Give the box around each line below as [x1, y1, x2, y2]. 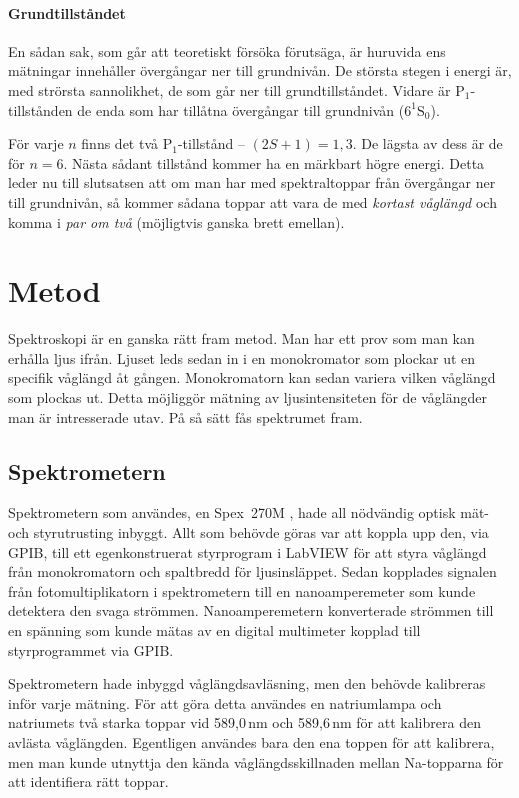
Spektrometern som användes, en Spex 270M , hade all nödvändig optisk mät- [8, 502, 490, 523]
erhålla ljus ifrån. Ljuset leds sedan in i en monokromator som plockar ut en [8, 347, 476, 368]
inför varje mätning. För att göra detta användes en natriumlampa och [8, 692, 442, 713]
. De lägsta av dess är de [352, 133, 503, 154]
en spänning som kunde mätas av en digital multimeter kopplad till [8, 620, 421, 640]
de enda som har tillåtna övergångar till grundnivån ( [77, 99, 405, 120]
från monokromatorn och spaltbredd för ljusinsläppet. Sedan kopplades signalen [8, 561, 497, 582]
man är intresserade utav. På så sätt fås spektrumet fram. [8, 406, 363, 427]
